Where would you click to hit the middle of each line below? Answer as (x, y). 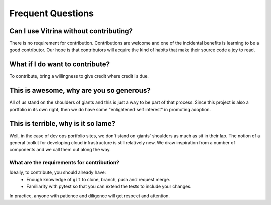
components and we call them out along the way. (60, 150)
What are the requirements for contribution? (64, 163)
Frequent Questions (52, 13)
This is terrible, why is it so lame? (62, 124)
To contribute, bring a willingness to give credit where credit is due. (79, 76)
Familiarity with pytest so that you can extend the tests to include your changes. (109, 187)
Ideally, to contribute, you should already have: (58, 172)
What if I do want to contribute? (60, 64)
